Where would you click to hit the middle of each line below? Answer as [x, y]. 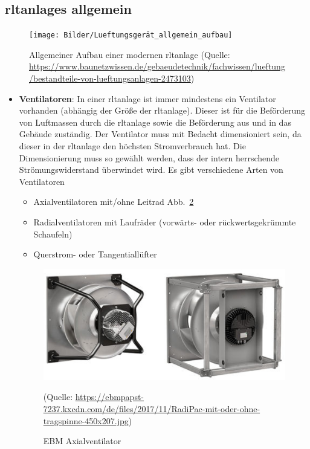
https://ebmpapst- [110, 397]
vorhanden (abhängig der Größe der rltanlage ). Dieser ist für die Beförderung [162, 110]
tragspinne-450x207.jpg [86, 420]
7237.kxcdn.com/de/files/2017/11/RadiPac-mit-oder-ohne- [152, 409]
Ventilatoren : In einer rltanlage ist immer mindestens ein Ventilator [147, 98]
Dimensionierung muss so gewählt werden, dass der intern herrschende [149, 157]
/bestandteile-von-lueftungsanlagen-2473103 [110, 78]
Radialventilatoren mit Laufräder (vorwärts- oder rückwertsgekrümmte [165, 221]
